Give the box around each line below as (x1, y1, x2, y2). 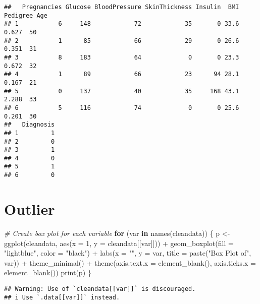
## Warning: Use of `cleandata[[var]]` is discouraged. (4, 285, 196, 292)
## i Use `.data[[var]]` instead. (4, 293, 120, 301)
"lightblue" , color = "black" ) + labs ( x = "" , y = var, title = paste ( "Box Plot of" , (4, 248, 251, 258)
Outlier (4, 198, 55, 219)
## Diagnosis (4, 121, 55, 129)
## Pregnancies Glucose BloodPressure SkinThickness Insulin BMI (4, 4, 239, 11)
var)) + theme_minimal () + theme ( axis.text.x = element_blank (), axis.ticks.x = (4, 257, 256, 268)
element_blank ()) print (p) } (4, 267, 91, 278)
